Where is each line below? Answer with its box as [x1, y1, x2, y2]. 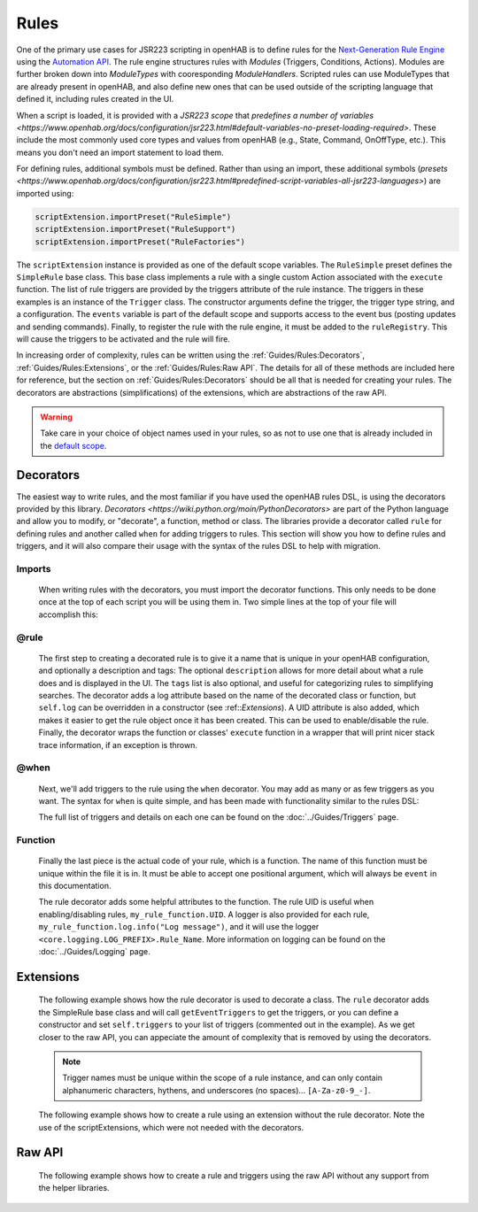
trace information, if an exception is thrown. [38, 739, 198, 750]
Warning [40, 412, 73, 422]
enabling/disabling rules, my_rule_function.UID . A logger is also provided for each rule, [38, 908, 370, 920]
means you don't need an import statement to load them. [16, 147, 225, 158]
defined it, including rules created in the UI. [16, 94, 174, 104]
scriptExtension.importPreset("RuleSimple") [35, 212, 232, 221]
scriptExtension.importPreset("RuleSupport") [35, 224, 236, 235]
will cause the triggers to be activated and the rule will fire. [16, 333, 230, 344]
